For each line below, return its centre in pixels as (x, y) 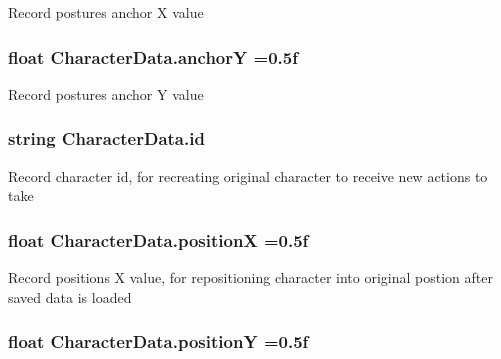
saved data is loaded (70, 296)
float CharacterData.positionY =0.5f (158, 341)
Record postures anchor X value (106, 12)
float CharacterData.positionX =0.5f (158, 239)
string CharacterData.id (106, 138)
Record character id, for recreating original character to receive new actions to (248, 175)
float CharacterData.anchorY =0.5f (153, 56)
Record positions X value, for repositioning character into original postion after (250, 277)
